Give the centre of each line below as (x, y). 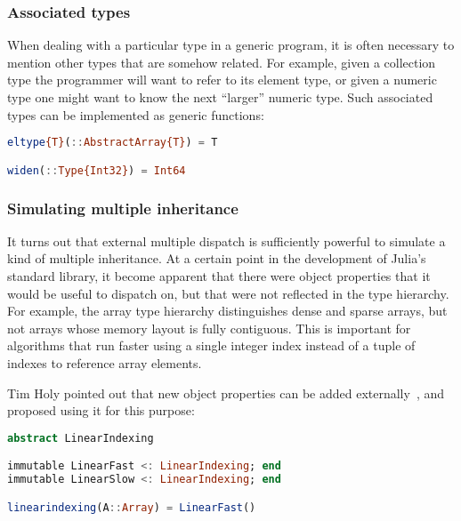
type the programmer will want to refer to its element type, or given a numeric (222, 80)
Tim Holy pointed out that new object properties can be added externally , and (226, 393)
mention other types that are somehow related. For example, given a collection (222, 62)
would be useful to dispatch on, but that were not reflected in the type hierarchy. (228, 293)
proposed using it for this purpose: (101, 410)
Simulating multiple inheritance (123, 208)
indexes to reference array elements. (105, 362)
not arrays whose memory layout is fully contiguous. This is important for (209, 328)
